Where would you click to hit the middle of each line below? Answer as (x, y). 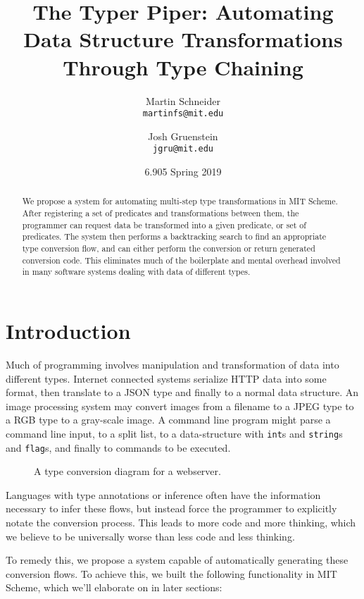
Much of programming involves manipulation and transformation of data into (172, 364)
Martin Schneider (183, 100)
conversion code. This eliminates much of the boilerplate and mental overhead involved (181, 260)
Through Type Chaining (183, 67)
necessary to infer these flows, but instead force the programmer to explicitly (171, 508)
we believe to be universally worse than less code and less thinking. (150, 536)
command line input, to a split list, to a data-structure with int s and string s (174, 433)
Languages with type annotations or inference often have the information (163, 494)
